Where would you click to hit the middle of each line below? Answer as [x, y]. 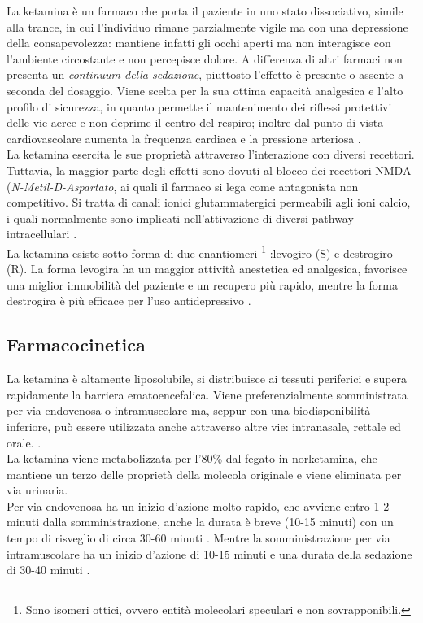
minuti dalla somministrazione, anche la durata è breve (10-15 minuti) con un [200, 522]
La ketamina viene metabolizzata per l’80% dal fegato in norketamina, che [192, 458]
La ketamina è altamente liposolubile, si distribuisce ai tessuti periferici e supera [207, 379]
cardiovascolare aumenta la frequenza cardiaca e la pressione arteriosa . [184, 138]
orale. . [24, 442]
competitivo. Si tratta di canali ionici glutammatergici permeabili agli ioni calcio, [209, 202]
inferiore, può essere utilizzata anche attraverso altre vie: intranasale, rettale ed [204, 426]
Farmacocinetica [76, 344]
